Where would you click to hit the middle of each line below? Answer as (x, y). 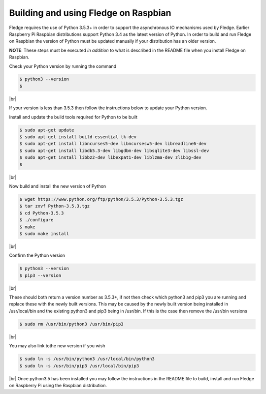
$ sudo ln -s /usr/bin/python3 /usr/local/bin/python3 (87, 359)
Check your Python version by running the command (63, 66)
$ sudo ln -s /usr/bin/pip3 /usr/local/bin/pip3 (79, 366)
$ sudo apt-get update (47, 130)
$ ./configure (36, 220)
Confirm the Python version (37, 255)
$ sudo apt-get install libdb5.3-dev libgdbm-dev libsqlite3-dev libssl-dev (114, 151)
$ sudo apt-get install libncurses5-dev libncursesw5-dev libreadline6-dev (113, 144)
